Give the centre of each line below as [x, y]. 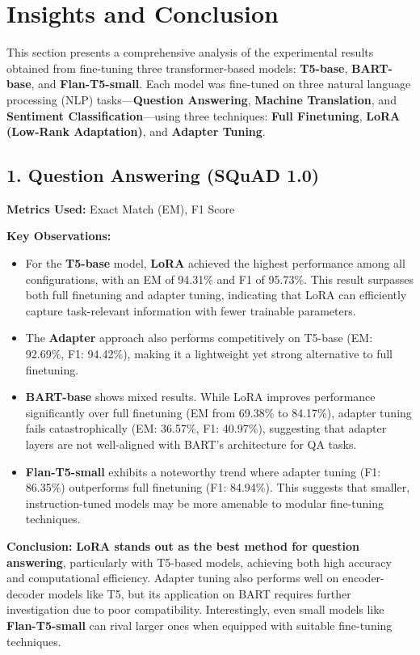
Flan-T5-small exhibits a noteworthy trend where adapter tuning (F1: [203, 471]
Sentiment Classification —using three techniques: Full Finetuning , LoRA [204, 115]
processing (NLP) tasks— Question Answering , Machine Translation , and [202, 99]
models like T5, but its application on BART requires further [199, 593]
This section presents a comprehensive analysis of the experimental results [190, 52]
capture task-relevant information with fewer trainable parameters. [191, 310]
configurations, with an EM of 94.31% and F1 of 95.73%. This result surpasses [219, 279]
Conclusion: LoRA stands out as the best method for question [183, 545]
